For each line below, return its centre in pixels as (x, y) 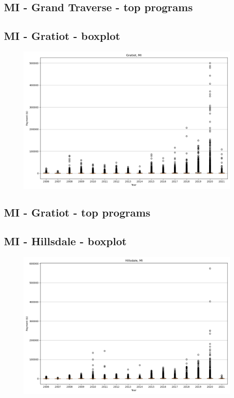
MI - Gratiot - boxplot (62, 36)
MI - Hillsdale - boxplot (65, 241)
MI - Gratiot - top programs (77, 212)
